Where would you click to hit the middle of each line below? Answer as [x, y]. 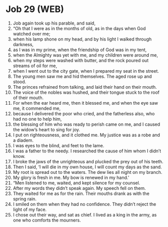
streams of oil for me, [35, 66]
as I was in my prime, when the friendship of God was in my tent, [80, 50]
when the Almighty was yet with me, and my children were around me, [85, 55]
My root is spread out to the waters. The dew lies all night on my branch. [87, 172]
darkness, [23, 44]
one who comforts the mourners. [47, 220]
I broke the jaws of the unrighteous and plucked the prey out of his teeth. [88, 161]
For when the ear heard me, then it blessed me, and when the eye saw [85, 103]
